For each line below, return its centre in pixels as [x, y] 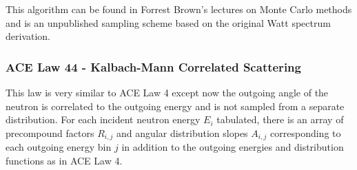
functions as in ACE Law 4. [64, 160]
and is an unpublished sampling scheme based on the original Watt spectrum [168, 22]
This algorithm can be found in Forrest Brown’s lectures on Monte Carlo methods [179, 9]
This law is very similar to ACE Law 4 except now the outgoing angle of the [167, 92]
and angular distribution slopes [182, 132]
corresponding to [306, 132]
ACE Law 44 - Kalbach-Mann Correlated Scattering [153, 66]
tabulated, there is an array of [280, 119]
